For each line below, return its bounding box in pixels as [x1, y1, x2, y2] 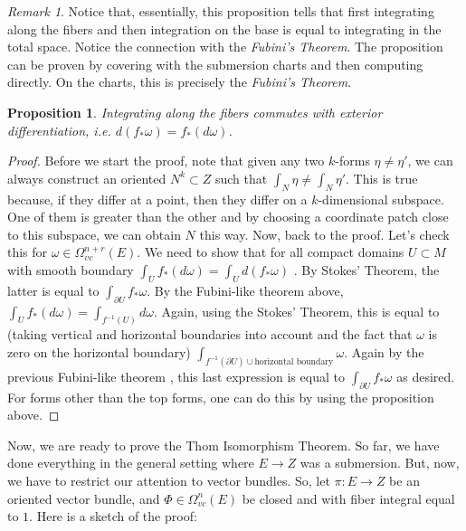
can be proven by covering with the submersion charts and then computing [7, 54, 423, 73]
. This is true [346, 168, 418, 187]
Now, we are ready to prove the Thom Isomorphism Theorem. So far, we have [7, 435, 440, 454]
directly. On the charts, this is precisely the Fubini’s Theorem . [7, 72, 352, 91]
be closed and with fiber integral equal [242, 488, 455, 507]
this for [7, 242, 48, 261]
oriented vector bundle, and [7, 488, 160, 507]
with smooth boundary [7, 260, 134, 279]
